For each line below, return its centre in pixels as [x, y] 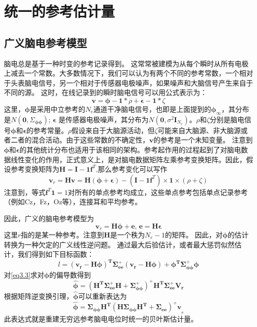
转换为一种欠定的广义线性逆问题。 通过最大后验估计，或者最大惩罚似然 [119, 244]
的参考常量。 [47, 130]
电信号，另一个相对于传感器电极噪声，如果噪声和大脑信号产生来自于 [142, 82]
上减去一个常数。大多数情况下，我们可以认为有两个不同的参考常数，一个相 [125, 73]
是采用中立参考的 [58, 109]
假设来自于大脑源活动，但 [113, 130]
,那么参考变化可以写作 [131, 169]
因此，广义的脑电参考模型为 [49, 218]
